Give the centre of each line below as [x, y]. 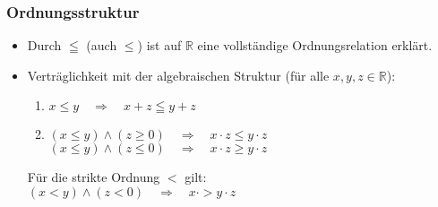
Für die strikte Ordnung [94, 177]
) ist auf [159, 45]
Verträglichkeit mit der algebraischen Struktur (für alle [178, 75]
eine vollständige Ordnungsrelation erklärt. [315, 45]
